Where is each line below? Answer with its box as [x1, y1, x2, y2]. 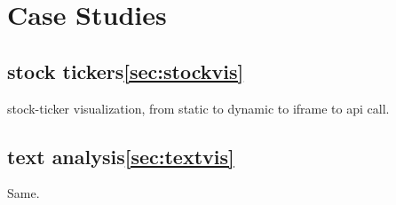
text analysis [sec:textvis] [7, 142, 234, 170]
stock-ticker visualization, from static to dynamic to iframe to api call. [7, 99, 390, 117]
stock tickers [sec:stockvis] [7, 57, 244, 84]
